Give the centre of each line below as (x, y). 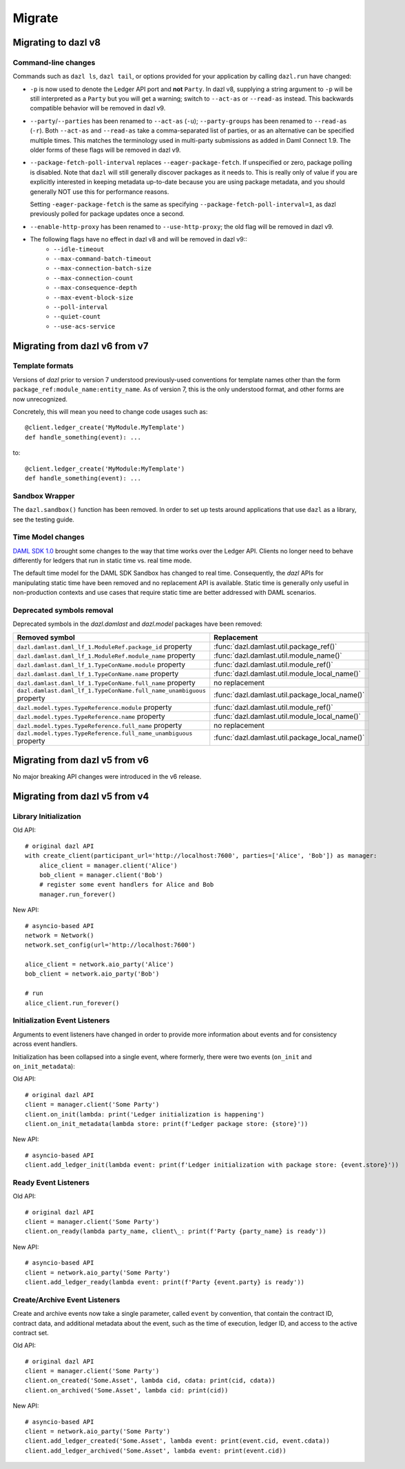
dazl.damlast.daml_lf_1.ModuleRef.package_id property (104, 647)
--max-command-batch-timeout (102, 258)
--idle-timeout (79, 249)
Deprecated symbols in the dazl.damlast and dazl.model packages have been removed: (138, 624)
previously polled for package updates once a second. (107, 214)
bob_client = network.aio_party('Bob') (92, 974)
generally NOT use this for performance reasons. (100, 191)
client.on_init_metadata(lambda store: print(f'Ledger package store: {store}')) (167, 1124)
